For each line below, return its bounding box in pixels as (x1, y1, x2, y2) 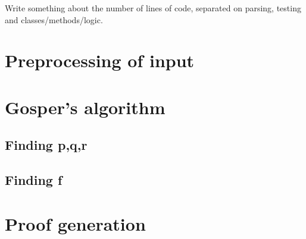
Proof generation (5, 211, 146, 235)
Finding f (5, 171, 63, 189)
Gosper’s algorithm (5, 95, 166, 119)
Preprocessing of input (5, 48, 195, 73)
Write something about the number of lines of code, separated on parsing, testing (5, 2, 301, 14)
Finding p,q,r (5, 136, 88, 154)
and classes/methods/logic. (5, 13, 103, 26)
